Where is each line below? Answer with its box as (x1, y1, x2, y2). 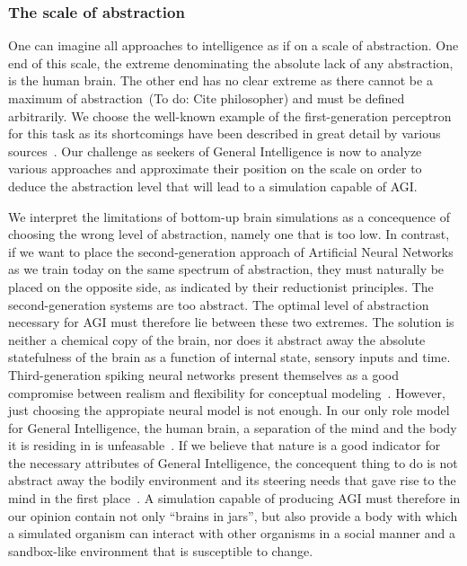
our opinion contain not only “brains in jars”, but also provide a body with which (8, 506, 458, 525)
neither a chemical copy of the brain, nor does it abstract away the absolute (8, 330, 426, 349)
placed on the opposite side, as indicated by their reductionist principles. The (8, 277, 434, 296)
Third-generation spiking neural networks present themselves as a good (8, 365, 400, 384)
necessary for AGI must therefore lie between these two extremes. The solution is (8, 313, 454, 332)
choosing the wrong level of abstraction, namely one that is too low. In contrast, (8, 225, 450, 243)
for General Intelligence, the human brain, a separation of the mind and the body (8, 418, 457, 437)
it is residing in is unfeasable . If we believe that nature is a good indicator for (8, 436, 441, 455)
